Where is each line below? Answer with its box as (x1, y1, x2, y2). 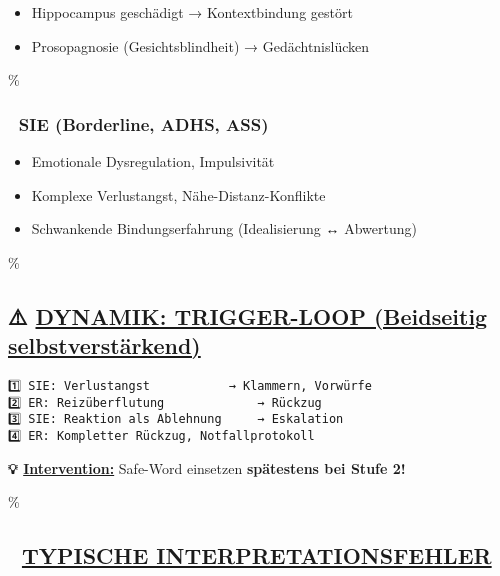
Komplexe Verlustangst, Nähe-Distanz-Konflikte (31, 184, 326, 205)
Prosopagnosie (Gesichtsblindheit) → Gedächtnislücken (31, 35, 370, 56)
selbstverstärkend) (8, 330, 201, 361)
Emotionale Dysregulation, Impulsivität (31, 151, 275, 171)
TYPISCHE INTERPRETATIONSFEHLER (21, 540, 492, 571)
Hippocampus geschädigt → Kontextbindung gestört (31, 2, 353, 22)
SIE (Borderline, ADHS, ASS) (18, 111, 269, 136)
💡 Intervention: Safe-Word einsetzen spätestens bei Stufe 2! (8, 457, 406, 478)
